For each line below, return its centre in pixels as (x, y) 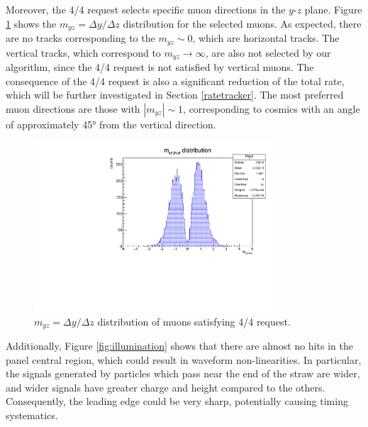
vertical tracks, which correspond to (83, 52)
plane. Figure (333, 9)
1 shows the (31, 23)
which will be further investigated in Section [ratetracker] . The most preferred (175, 95)
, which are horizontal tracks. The (266, 38)
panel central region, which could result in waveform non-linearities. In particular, (184, 359)
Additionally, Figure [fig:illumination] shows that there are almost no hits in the (179, 346)
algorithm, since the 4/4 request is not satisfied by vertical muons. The (160, 66)
